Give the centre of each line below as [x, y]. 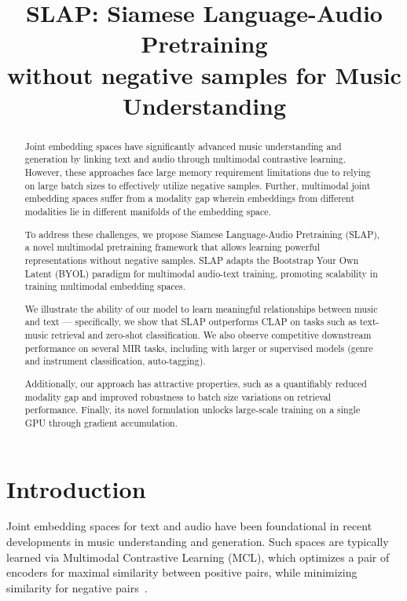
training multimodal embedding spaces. [105, 286]
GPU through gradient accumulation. [101, 422]
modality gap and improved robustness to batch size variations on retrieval [178, 396]
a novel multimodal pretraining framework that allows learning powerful [172, 247]
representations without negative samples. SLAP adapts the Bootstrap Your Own [192, 260]
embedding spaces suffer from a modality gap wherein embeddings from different [190, 198]
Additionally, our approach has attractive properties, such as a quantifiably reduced [196, 383]
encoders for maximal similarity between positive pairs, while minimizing [182, 572]
